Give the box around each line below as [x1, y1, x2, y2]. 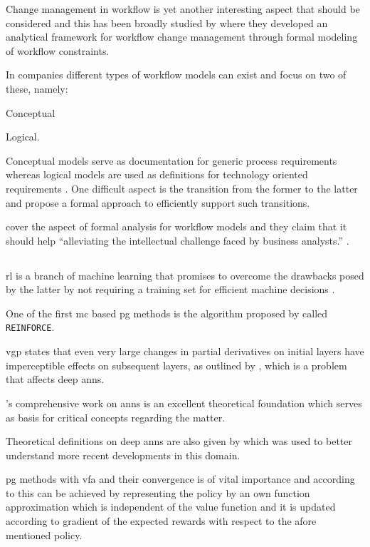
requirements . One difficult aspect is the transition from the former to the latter [6, 180, 358, 195]
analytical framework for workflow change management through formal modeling [6, 29, 358, 44]
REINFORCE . [6, 319, 55, 334]
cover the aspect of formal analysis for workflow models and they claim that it [6, 219, 347, 234]
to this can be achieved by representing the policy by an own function [6, 485, 310, 500]
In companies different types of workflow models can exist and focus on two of [6, 67, 347, 82]
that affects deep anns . [6, 372, 105, 387]
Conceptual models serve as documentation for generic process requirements [6, 153, 337, 168]
